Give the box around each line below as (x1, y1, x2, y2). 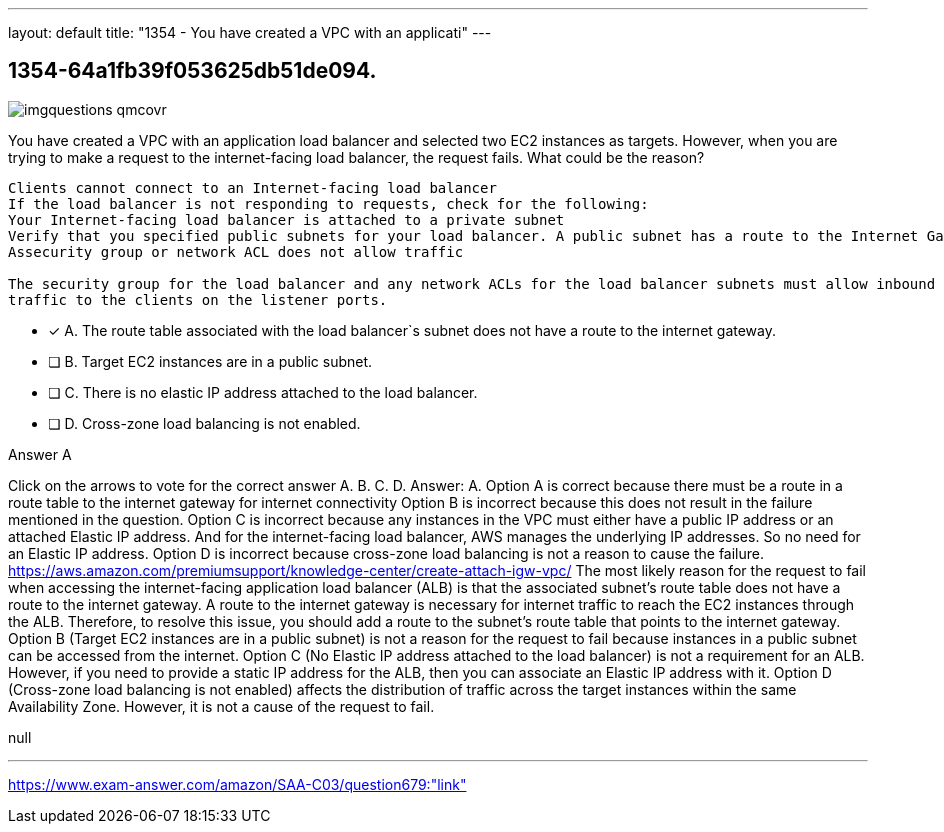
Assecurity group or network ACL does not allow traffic (8, 243, 464, 260)
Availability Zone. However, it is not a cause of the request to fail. (8, 697, 435, 715)
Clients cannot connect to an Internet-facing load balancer (8, 179, 497, 196)
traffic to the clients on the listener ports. (8, 291, 388, 308)
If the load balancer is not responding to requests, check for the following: (8, 195, 649, 212)
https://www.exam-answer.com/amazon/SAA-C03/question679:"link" (8, 775, 467, 793)
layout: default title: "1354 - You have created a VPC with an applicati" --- (8, 24, 492, 41)
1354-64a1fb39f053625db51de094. (8, 58, 377, 84)
